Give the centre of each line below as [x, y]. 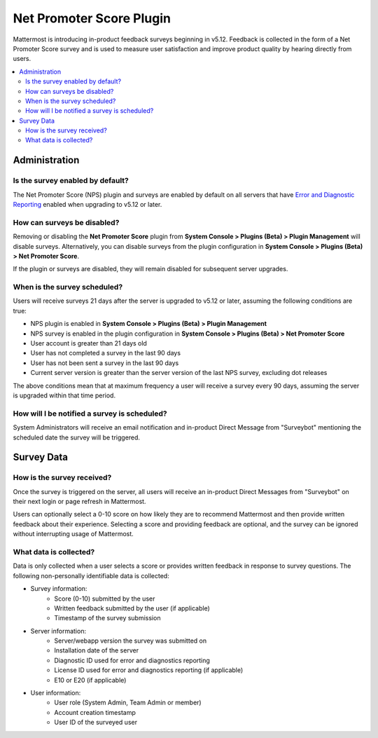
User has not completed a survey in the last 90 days [106, 353]
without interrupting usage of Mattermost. [73, 534]
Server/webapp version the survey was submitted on [130, 641]
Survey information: [59, 589]
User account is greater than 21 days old [89, 343]
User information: [56, 693]
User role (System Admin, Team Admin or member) [128, 703]
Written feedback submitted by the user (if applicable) [132, 608]
